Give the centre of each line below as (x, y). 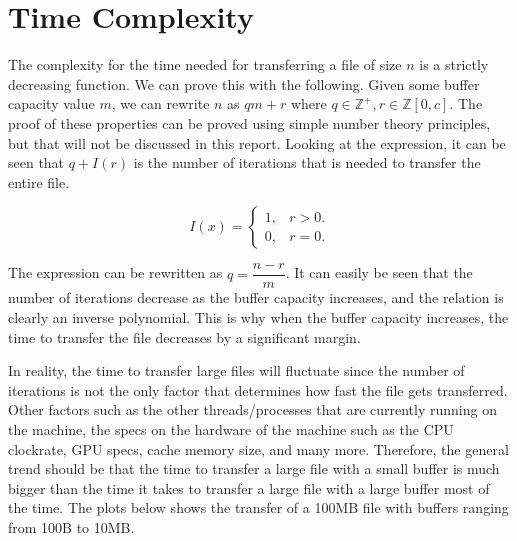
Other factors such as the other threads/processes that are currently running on (252, 409)
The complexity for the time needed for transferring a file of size (205, 64)
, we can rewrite (160, 103)
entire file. (39, 181)
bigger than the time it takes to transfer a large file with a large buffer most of (249, 487)
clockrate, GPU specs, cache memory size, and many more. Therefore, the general (258, 448)
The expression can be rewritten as (115, 272)
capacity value (51, 103)
